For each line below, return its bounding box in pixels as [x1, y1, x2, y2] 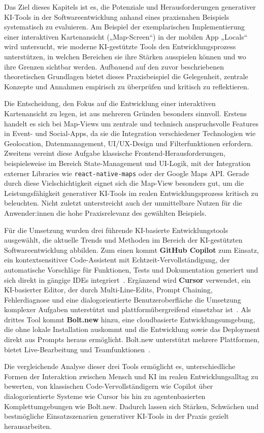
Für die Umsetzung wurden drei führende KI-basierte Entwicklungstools [4, 224, 228, 235]
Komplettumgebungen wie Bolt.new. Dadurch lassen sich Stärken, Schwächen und [4, 401, 259, 411]
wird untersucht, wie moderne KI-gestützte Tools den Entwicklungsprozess [4, 41, 236, 52]
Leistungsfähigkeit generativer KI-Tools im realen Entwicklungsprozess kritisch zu [4, 187, 258, 198]
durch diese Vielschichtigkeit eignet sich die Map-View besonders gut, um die [4, 178, 244, 188]
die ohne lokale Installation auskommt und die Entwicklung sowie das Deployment [4, 324, 260, 335]
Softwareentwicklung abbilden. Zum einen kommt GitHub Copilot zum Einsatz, [4, 244, 259, 255]
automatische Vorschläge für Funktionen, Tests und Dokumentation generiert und [4, 264, 258, 275]
